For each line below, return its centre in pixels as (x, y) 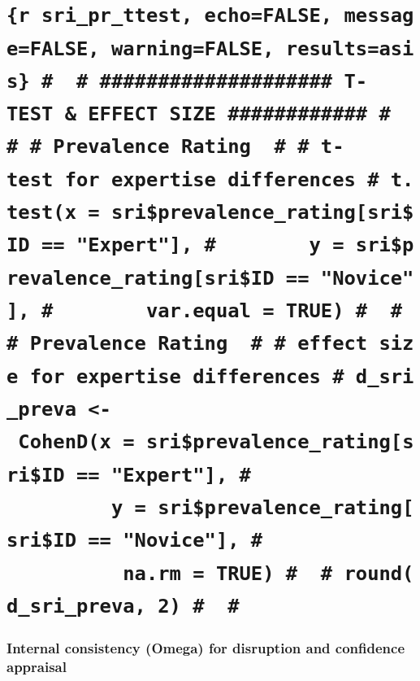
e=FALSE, (53, 48)
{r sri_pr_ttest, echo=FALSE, (170, 16)
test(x (41, 213)
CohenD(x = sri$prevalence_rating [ (210, 442)
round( (379, 573)
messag (379, 16)
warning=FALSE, (193, 48)
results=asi (350, 48)
